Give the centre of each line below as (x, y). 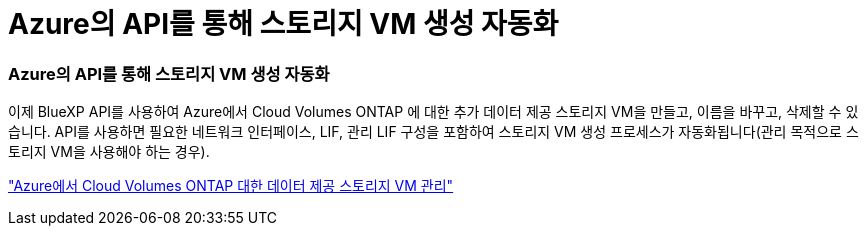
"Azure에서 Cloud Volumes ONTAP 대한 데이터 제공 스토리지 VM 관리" (231, 186)
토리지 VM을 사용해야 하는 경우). (109, 152)
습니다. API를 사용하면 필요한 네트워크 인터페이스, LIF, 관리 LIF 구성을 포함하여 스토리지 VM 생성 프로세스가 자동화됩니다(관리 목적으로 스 (433, 132)
